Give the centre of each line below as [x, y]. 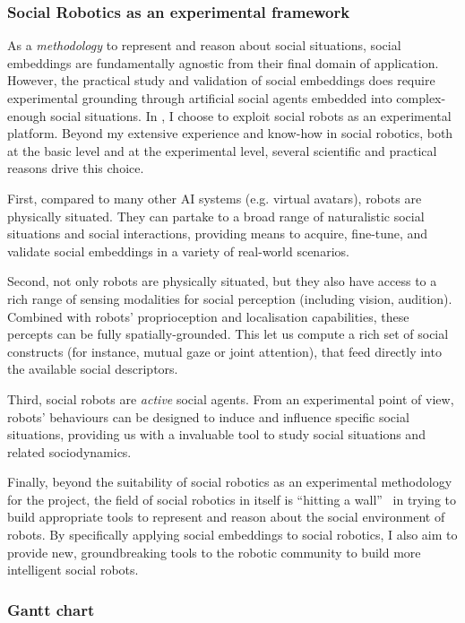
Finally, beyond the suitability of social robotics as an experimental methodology [230, 482]
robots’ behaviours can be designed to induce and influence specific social [208, 416]
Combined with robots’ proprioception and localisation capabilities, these [208, 316]
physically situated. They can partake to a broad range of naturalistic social [216, 216]
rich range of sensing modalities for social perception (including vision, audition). [230, 298]
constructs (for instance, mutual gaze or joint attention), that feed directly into [224, 351]
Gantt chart [51, 609]
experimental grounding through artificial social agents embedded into [200, 98]
